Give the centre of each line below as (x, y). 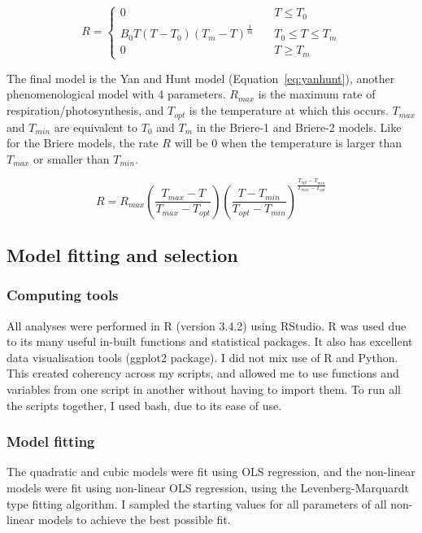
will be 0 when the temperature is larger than (288, 143)
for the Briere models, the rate (83, 143)
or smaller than (72, 158)
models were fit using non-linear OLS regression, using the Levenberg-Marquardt (208, 487)
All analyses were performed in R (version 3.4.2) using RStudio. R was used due (207, 325)
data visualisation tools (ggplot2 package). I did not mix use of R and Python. (202, 357)
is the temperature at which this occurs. (289, 110)
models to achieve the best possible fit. (134, 520)
